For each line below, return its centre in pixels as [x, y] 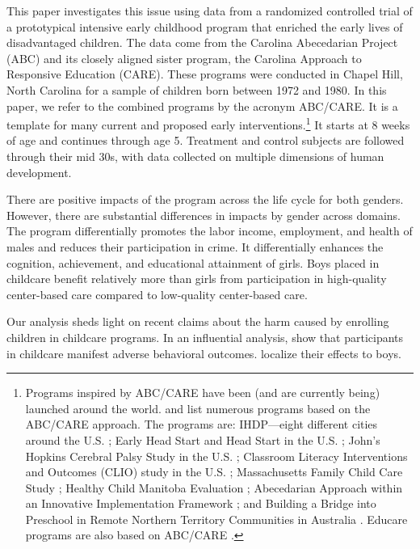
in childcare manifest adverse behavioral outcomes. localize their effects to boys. [204, 353]
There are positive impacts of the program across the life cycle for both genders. [205, 199]
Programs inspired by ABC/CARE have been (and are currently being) [203, 393]
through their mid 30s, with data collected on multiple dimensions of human [195, 156]
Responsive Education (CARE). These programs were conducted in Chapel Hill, [205, 74]
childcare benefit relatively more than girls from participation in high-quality [197, 279]
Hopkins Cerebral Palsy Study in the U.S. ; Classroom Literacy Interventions [216, 456]
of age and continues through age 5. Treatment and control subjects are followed [206, 140]
